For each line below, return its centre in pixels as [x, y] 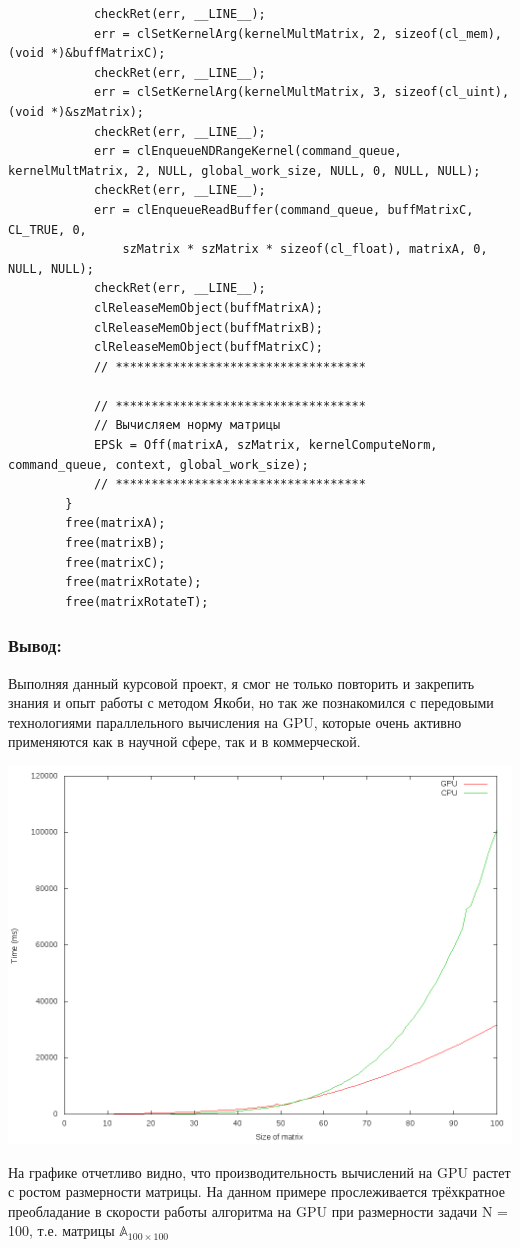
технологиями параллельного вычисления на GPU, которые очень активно [235, 721]
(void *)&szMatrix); [76, 111]
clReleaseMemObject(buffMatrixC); [208, 347]
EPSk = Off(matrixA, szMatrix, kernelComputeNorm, [265, 445]
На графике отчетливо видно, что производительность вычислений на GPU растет [259, 1171]
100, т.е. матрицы [61, 1230]
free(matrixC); [115, 562]
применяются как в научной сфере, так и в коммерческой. [184, 741]
